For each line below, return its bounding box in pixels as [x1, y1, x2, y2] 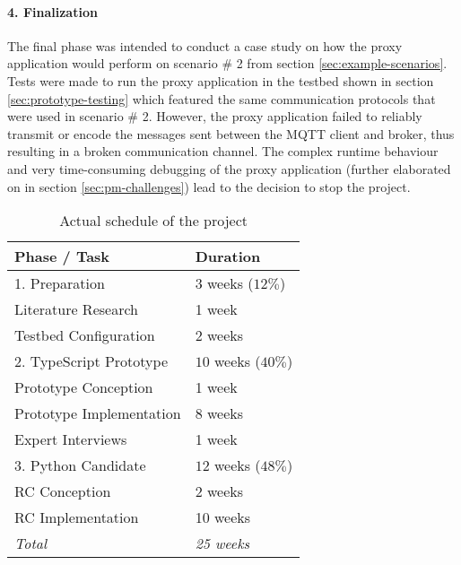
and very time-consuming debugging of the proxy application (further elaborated [7, 159, 451, 178]
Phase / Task [14, 246, 110, 267]
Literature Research [14, 299, 138, 320]
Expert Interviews [14, 429, 127, 450]
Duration [195, 246, 261, 267]
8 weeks [195, 403, 244, 424]
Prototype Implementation [14, 403, 181, 424]
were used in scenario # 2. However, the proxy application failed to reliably [7, 107, 422, 126]
